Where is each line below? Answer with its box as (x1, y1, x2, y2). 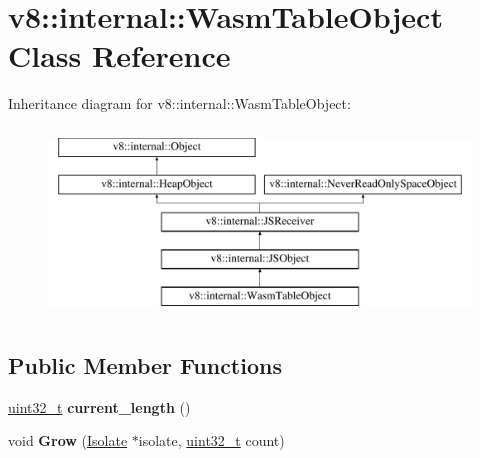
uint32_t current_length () (8, 396, 191, 417)
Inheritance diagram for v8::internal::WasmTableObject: (8, 93, 351, 114)
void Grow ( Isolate (8, 430, 128, 451)
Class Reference (8, 35, 231, 76)
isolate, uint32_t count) (138, 430, 285, 451)
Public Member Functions (8, 349, 282, 380)
